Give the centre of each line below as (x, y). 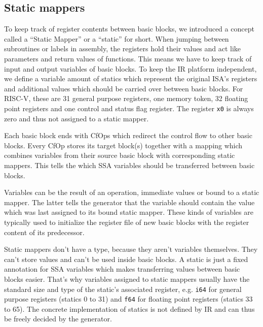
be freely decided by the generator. (58, 319)
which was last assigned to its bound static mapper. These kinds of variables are (129, 212)
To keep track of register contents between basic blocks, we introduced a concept (129, 29)
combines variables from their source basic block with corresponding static (120, 155)
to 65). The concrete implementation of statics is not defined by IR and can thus (129, 308)
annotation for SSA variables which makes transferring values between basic (122, 269)
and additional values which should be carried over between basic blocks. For (124, 88)
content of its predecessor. (44, 232)
